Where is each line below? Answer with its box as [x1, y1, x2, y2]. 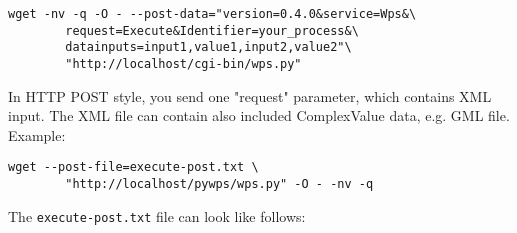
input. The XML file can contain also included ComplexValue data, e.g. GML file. [8, 105, 510, 126]
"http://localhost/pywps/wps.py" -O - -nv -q [65, 177, 374, 192]
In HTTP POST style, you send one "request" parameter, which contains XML [8, 85, 492, 106]
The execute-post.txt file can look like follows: [8, 205, 306, 226]
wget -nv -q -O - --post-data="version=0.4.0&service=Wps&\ [8, 7, 417, 21]
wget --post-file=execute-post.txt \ [8, 160, 259, 175]
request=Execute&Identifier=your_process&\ [65, 23, 359, 38]
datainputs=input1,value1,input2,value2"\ [65, 40, 352, 55]
